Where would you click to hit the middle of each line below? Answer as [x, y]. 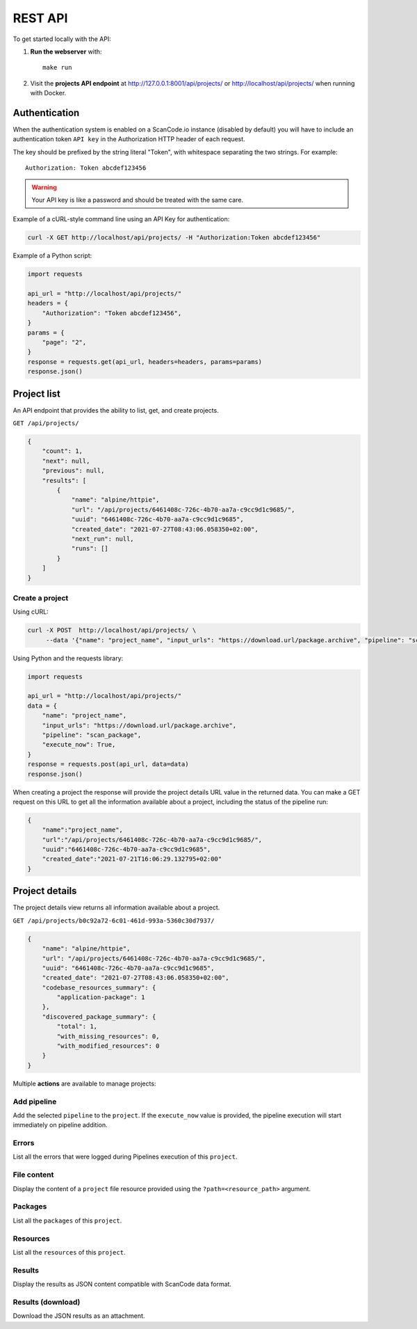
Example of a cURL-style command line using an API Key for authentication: [121, 219]
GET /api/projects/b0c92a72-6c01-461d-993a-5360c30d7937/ [114, 921]
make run [57, 67]
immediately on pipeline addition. [60, 1125]
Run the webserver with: [66, 51]
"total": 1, [77, 1027]
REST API [40, 18]
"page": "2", [64, 342]
